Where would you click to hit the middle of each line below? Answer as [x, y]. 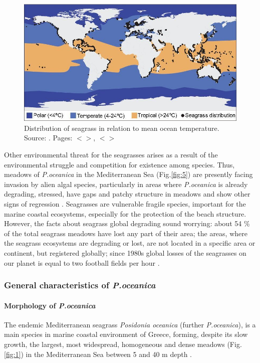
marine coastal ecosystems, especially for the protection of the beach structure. [125, 213]
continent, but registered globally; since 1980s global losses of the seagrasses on [125, 252]
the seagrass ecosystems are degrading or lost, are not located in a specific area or [130, 243]
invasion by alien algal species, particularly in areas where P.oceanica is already [126, 184]
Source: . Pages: [48, 138]
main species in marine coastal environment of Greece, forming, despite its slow [126, 334]
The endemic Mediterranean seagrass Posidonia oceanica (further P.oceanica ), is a [130, 324]
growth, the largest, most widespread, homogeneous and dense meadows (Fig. [123, 344]
